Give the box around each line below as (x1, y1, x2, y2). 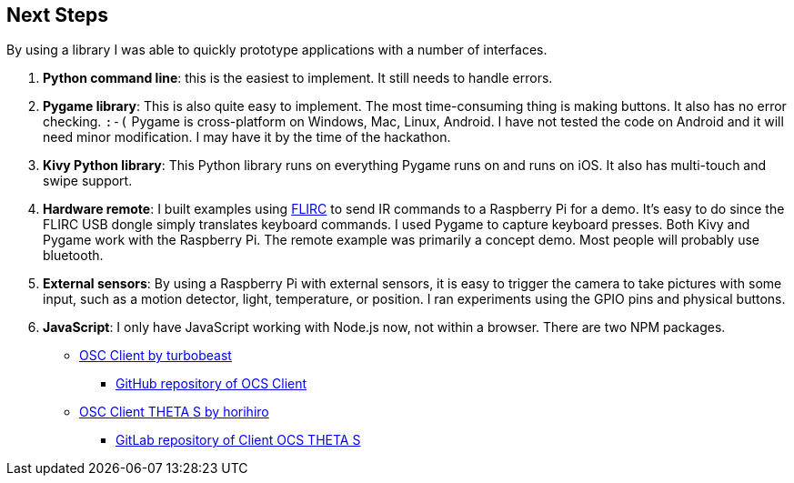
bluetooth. (43, 247, 104, 264)
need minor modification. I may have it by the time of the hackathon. (43, 129, 451, 146)
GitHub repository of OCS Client (116, 376, 307, 392)
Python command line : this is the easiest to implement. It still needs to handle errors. (43, 70, 553, 86)
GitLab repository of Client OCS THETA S (116, 432, 361, 448)
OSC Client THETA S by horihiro (79, 404, 269, 420)
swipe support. (43, 173, 133, 189)
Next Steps (6, 4, 108, 26)
